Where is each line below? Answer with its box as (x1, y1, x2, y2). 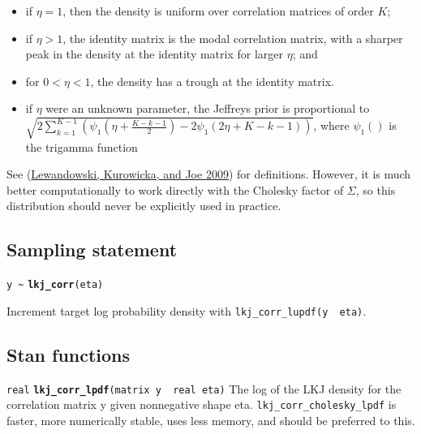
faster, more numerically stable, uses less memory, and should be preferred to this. (6, 411, 415, 428)
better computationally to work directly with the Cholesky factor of (6, 181, 344, 198)
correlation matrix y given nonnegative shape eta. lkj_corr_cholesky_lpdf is (6, 396, 397, 413)
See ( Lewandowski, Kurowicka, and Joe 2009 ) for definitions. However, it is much (6, 165, 411, 183)
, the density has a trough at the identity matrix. (90, 72, 334, 89)
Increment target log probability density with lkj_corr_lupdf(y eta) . (6, 302, 367, 319)
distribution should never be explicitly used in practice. (6, 197, 281, 214)
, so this (355, 181, 396, 198)
